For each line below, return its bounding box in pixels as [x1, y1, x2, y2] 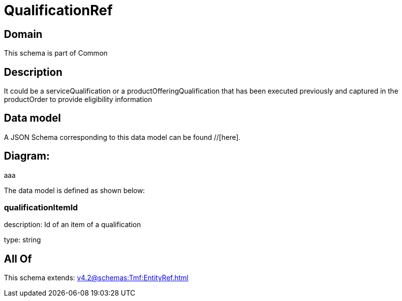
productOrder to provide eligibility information [4, 95, 152, 104]
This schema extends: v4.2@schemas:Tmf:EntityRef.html [4, 273, 189, 282]
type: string [4, 235, 41, 244]
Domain [4, 28, 43, 40]
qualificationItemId [4, 202, 78, 213]
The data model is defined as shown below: [4, 186, 145, 195]
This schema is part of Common [4, 49, 108, 58]
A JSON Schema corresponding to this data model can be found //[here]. [4, 133, 241, 141]
